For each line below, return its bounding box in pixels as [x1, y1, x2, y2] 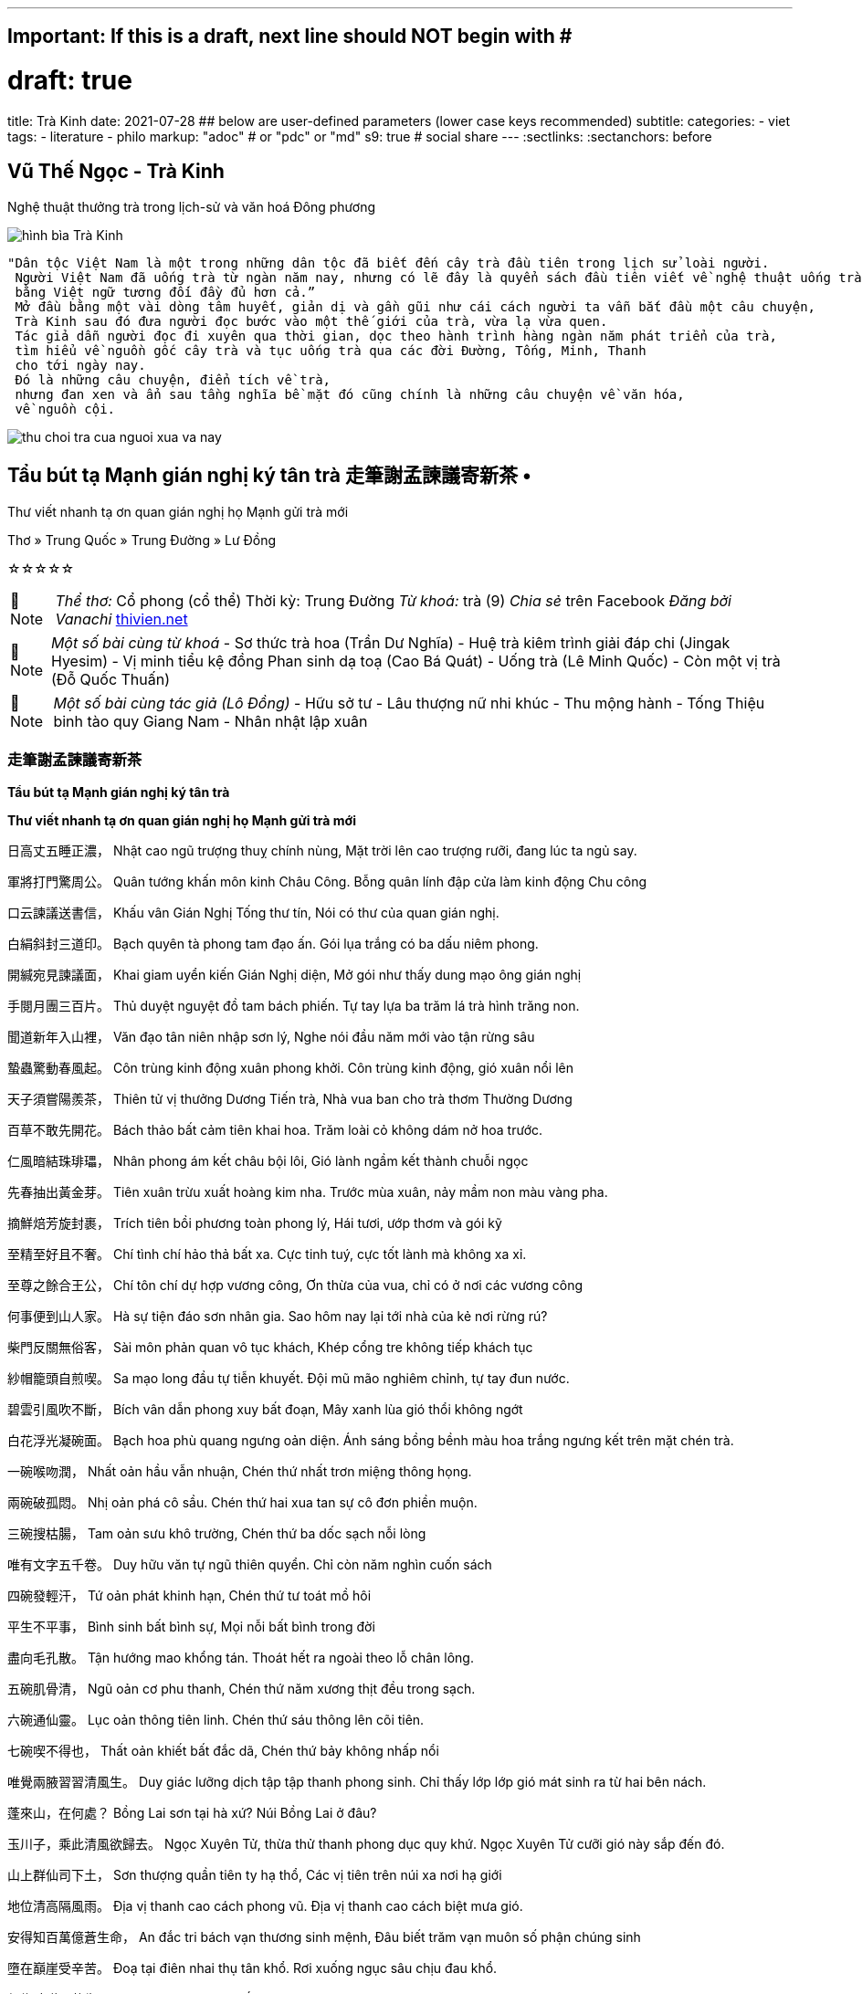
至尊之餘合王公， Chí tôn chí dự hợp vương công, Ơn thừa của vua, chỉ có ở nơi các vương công [7, 1277, 583, 1294]
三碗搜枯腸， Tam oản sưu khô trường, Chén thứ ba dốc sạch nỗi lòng [7, 1526, 426, 1542]
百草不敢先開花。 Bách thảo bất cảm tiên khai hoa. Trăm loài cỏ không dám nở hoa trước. [7, 1122, 543, 1139]
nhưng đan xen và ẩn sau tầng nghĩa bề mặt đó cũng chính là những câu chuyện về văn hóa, [15, 386, 685, 402]
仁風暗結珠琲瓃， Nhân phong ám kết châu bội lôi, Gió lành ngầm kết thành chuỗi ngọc [7, 1153, 529, 1170]
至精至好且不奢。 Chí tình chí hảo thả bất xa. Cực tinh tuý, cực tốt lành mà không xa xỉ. [7, 1246, 527, 1263]
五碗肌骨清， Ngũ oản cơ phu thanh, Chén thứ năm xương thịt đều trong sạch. [7, 1681, 476, 1697]
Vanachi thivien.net [55, 609, 188, 628]
